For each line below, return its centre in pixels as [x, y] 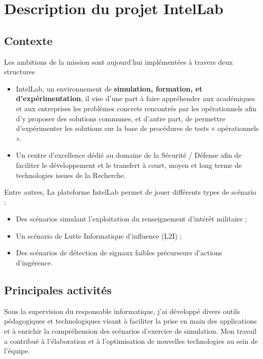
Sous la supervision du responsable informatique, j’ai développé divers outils [122, 311]
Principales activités [58, 290]
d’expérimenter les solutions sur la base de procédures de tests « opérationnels [137, 128]
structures [19, 72]
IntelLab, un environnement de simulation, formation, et [109, 88]
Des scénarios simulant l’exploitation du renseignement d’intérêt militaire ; [131, 219]
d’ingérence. [34, 263]
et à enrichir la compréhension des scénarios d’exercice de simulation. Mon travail [130, 331]
